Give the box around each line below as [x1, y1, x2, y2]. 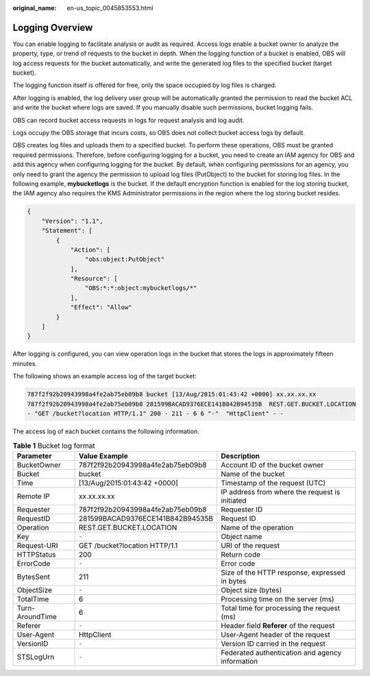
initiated [220, 496, 247, 505]
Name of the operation [220, 522, 294, 532]
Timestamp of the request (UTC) [220, 478, 325, 487]
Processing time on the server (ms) [220, 594, 335, 603]
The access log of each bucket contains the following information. [12, 427, 200, 435]
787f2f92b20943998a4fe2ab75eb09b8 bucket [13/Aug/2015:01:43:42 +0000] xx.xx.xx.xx [27, 391, 317, 398]
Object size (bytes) [220, 585, 282, 594]
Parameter [16, 451, 52, 461]
